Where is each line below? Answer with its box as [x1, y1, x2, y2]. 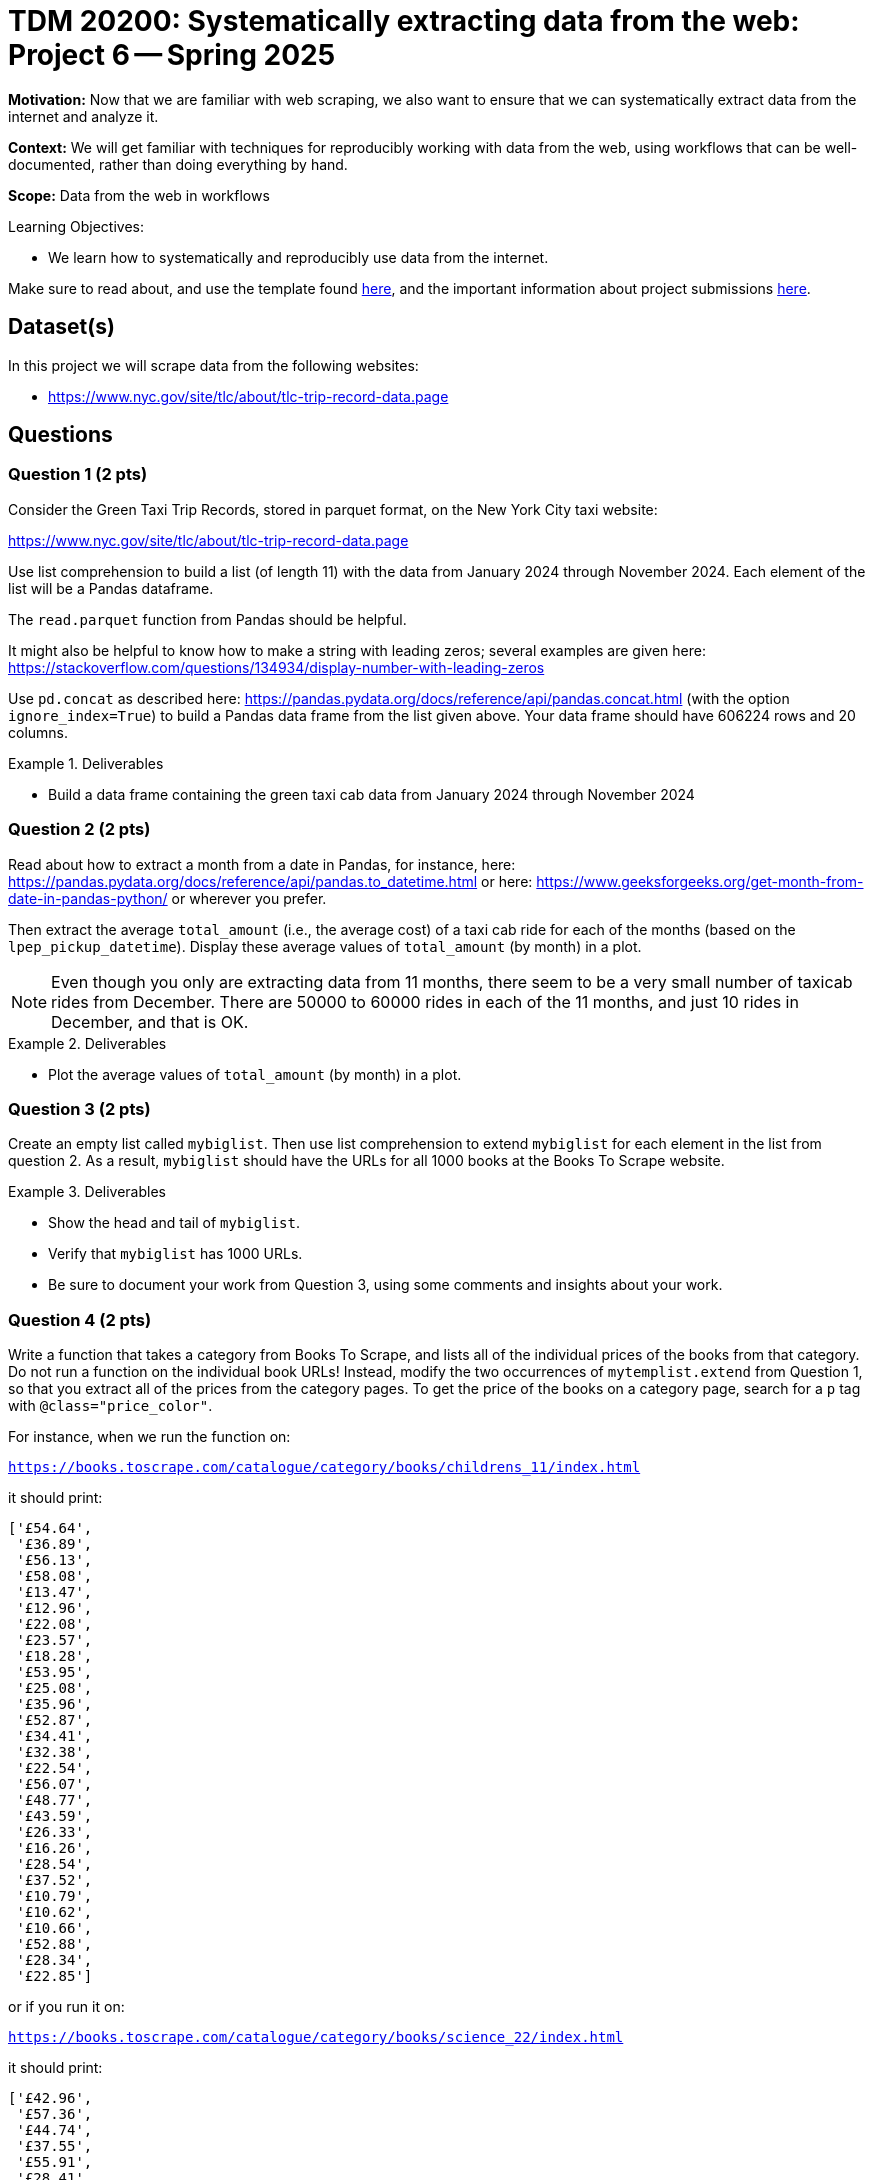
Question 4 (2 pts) [8, 1309, 152, 1330]
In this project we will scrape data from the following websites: [8, 356, 419, 374]
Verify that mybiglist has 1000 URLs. [48, 1245, 303, 1263]
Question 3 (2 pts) [8, 1098, 151, 1119]
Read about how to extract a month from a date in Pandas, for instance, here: [8, 855, 516, 873]
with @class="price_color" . [8, 1397, 213, 1415]
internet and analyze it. [8, 107, 159, 125]
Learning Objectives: [8, 217, 145, 235]
